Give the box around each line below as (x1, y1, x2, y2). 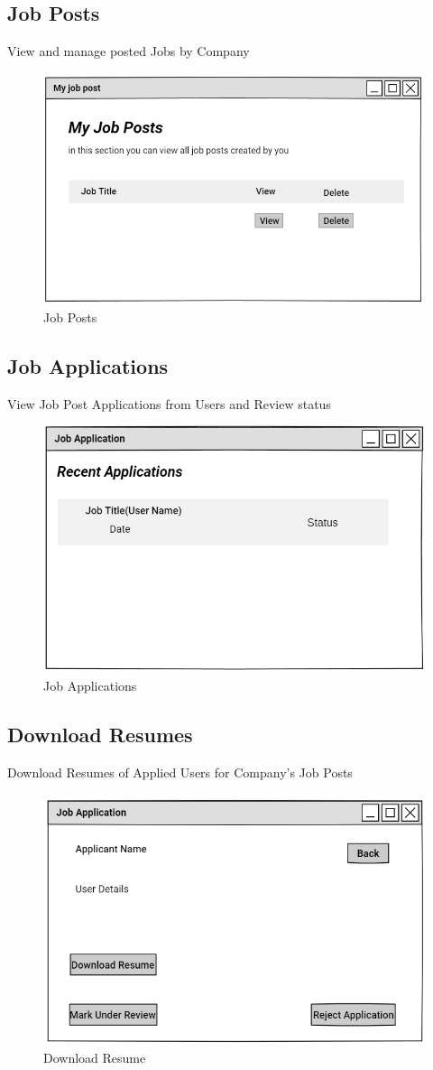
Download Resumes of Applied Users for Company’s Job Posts (7, 762, 353, 781)
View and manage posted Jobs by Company (7, 42, 250, 60)
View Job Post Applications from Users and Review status (7, 394, 331, 413)
